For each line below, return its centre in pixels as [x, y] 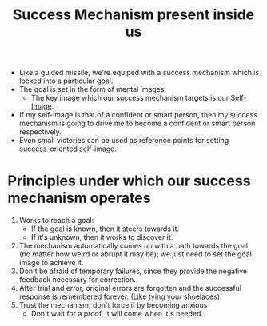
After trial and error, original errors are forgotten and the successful [130, 288]
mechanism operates [79, 198]
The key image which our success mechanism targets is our [130, 98]
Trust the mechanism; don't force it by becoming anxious [113, 305]
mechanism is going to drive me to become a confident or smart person [137, 123]
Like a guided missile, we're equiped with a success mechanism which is [139, 73]
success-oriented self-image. [68, 149]
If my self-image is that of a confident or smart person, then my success [138, 115]
